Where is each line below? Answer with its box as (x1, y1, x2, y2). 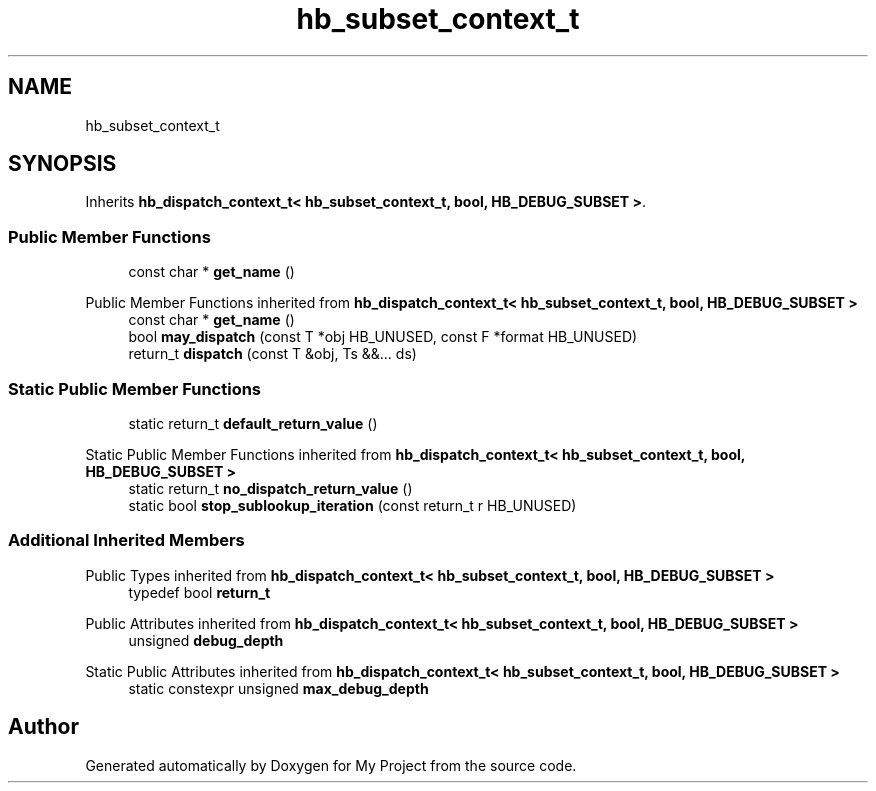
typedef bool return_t (128, 583, 271, 601)
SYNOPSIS (8, 151, 117, 177)
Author (8, 714, 79, 740)
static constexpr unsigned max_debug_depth (128, 679, 429, 697)
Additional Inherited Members (8, 530, 245, 551)
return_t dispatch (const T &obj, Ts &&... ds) (128, 345, 417, 363)
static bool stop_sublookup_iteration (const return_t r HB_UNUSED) (128, 496, 577, 514)
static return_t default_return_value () (128, 414, 378, 432)
